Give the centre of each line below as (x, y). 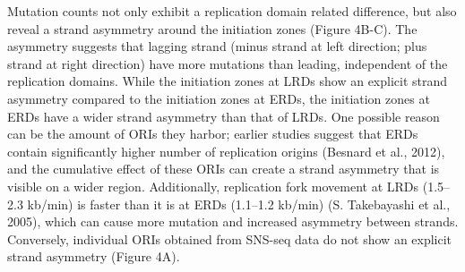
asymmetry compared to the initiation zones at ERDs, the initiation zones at (219, 98)
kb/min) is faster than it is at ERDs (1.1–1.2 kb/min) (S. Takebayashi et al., (239, 204)
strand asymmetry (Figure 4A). (94, 256)
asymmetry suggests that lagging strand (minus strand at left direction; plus (217, 46)
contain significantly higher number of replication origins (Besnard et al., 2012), (226, 151)
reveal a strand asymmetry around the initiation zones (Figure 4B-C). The (212, 28)
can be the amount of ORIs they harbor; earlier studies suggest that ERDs (213, 134)
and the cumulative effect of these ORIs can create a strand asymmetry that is (224, 169)
